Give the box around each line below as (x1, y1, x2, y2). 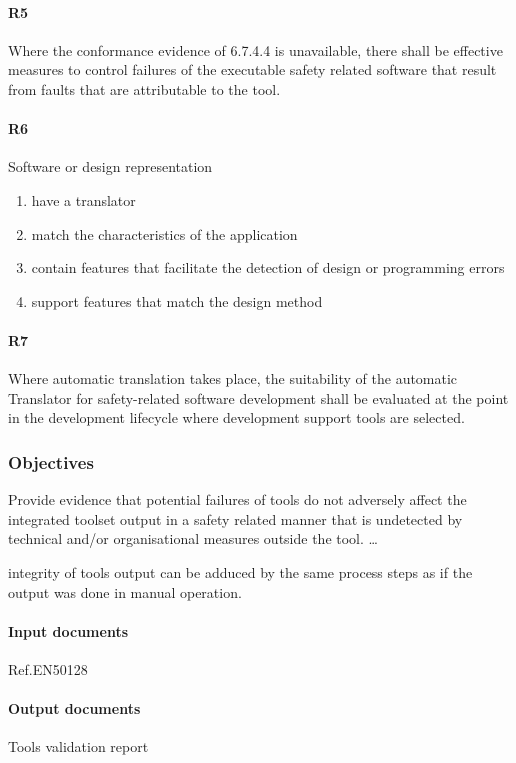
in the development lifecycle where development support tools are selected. (8, 407, 465, 428)
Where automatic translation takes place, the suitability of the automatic (8, 368, 458, 389)
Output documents (8, 698, 141, 719)
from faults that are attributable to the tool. (8, 78, 281, 99)
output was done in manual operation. (8, 581, 242, 602)
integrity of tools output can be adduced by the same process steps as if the (8, 561, 473, 582)
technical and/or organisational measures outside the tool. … (8, 528, 378, 549)
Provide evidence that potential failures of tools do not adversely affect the (8, 489, 467, 510)
